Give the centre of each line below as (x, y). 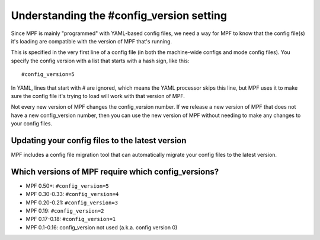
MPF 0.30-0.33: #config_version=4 (72, 194)
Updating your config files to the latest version (99, 140)
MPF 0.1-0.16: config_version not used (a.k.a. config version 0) (102, 227)
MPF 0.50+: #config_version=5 (67, 186)
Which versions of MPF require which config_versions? (115, 171)
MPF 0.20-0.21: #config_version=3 (72, 203)
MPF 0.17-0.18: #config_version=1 (71, 219)
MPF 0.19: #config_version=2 (65, 211)
